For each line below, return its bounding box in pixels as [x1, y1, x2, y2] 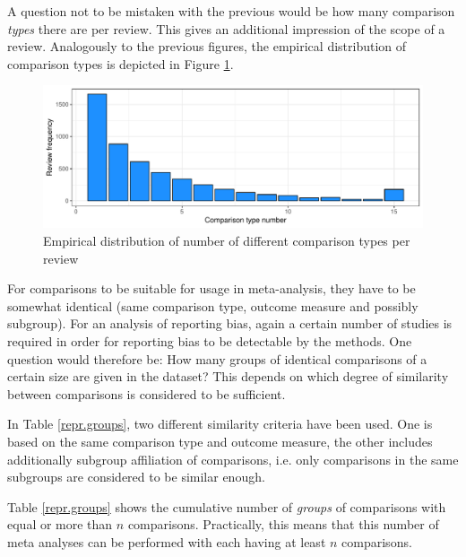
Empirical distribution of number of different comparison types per [43, 231, 410, 249]
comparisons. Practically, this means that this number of [127, 515, 439, 534]
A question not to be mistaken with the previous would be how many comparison [7, 2, 455, 20]
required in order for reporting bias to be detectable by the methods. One [7, 331, 412, 350]
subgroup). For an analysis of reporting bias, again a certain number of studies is [7, 314, 453, 333]
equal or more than [7, 515, 113, 534]
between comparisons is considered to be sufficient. [7, 384, 286, 403]
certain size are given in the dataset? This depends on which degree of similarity [7, 367, 449, 386]
